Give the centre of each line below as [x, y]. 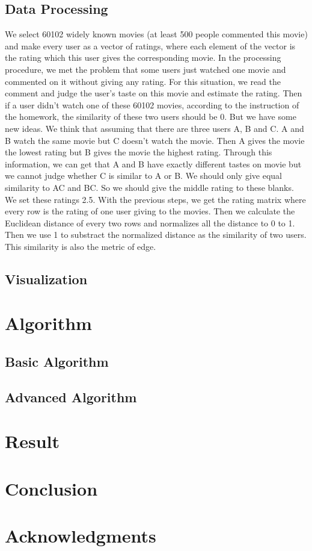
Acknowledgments [81, 536]
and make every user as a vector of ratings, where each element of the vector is [150, 45]
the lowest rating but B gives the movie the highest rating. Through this [139, 152]
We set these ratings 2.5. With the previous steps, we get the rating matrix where [155, 199]
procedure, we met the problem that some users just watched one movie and [145, 69]
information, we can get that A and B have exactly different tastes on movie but [153, 163]
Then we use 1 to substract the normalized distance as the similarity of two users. [156, 235]
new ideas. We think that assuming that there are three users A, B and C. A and [154, 128]
